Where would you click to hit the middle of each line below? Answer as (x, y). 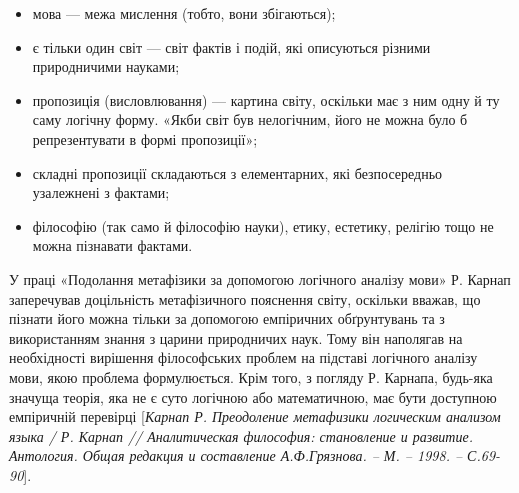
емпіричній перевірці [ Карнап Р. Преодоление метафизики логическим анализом (255, 416)
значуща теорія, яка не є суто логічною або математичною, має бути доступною (253, 396)
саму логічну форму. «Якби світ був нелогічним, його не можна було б (250, 119)
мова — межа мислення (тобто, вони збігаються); (184, 13)
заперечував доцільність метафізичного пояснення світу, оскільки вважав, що (245, 298)
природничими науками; (106, 66)
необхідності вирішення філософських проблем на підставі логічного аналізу (243, 357)
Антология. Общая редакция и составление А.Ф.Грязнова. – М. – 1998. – (236, 455)
